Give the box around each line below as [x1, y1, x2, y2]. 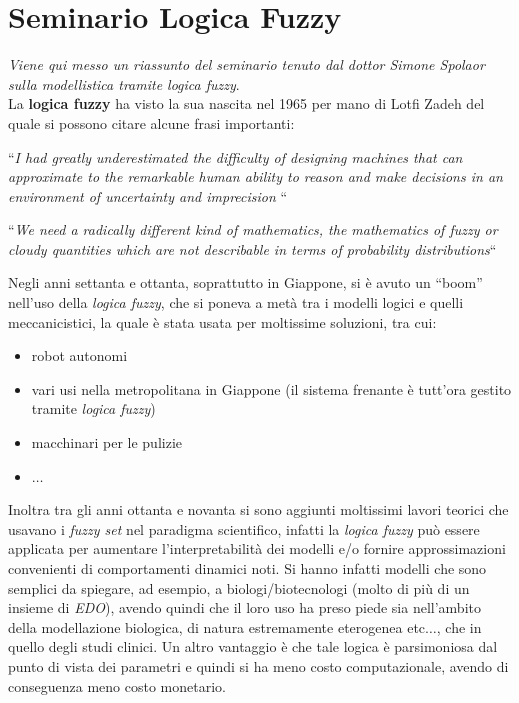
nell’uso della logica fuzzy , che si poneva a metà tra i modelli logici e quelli [8, 292, 464, 313]
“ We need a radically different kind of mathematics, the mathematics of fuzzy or [8, 219, 498, 240]
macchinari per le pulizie [31, 432, 182, 453]
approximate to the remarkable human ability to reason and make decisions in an [8, 166, 503, 187]
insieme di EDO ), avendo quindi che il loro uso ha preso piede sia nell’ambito [8, 597, 481, 618]
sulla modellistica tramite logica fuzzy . [8, 73, 240, 94]
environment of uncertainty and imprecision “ [8, 185, 288, 206]
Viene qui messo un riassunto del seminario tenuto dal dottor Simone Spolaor [8, 54, 485, 75]
